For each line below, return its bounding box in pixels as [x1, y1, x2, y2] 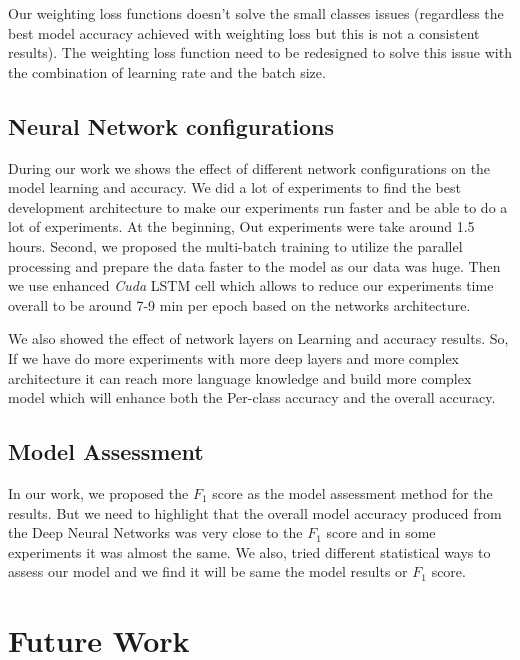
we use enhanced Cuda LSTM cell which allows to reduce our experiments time [8, 275, 494, 296]
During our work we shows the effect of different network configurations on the [8, 157, 491, 178]
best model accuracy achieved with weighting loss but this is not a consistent [8, 22, 480, 43]
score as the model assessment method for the [212, 482, 493, 503]
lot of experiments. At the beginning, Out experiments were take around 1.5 [8, 216, 475, 237]
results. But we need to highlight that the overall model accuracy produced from [8, 502, 502, 523]
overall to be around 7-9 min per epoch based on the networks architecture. [8, 294, 471, 315]
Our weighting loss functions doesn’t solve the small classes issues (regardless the [8, 3, 504, 23]
